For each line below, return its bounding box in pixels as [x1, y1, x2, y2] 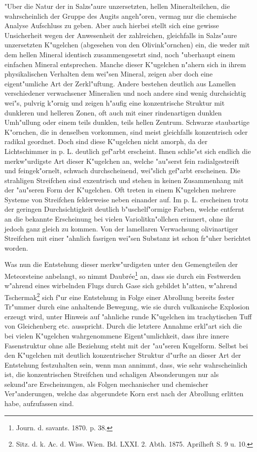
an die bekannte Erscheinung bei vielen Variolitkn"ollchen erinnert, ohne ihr [4, 214, 234, 224]
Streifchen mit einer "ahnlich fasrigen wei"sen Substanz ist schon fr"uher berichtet [4, 233, 251, 243]
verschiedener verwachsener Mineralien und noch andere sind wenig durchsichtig [4, 88, 246, 98]
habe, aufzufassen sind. [4, 398, 74, 409]
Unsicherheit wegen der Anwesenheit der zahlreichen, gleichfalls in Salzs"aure [4, 30, 237, 40]
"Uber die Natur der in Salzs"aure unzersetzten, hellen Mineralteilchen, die [4, 1, 230, 11]
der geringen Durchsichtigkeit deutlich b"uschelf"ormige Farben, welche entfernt [4, 204, 245, 214]
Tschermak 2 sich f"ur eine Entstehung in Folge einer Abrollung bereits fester [4, 290, 235, 302]
